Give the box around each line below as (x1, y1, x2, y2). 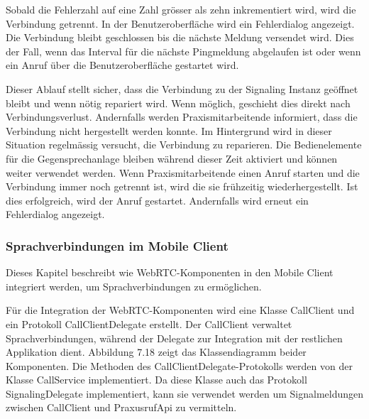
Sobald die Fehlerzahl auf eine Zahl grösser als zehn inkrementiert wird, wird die (6, 2, 356, 16)
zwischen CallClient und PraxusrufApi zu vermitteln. (6, 400, 237, 415)
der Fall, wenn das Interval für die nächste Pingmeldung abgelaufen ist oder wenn (6, 43, 361, 58)
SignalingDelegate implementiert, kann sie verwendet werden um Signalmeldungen (6, 386, 364, 401)
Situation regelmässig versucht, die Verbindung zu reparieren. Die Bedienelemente (6, 137, 362, 152)
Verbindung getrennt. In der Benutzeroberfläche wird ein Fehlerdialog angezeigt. (6, 16, 355, 31)
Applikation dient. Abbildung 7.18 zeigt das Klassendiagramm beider (6, 344, 307, 359)
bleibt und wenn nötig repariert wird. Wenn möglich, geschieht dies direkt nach (6, 95, 351, 110)
